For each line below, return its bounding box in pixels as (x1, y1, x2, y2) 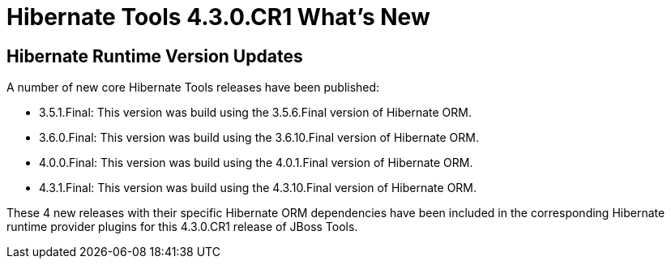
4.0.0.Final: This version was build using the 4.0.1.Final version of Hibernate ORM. (39, 156, 473, 170)
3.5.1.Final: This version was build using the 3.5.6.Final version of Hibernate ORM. (39, 105, 472, 120)
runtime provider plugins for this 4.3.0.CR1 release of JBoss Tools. (6, 220, 358, 234)
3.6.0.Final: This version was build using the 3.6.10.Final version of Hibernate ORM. (39, 130, 479, 145)
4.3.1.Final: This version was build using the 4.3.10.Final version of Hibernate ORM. (39, 181, 477, 195)
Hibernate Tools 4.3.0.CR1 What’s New (6, 3, 430, 31)
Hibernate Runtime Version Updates (6, 45, 303, 66)
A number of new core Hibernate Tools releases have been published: (6, 80, 380, 95)
